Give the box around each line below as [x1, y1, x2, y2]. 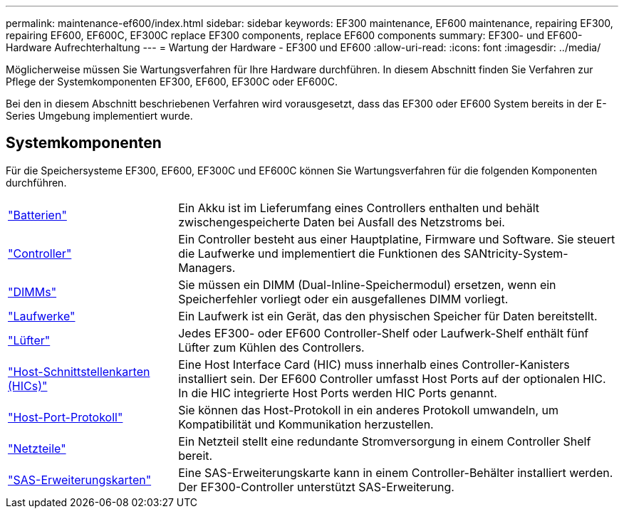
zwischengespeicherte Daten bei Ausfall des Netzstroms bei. [178, 214, 505, 229]
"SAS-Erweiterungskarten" [8, 472, 152, 487]
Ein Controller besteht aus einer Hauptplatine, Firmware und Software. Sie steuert [178, 231, 615, 246]
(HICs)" [8, 378, 48, 393]
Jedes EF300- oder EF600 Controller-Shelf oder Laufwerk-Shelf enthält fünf [178, 325, 589, 340]
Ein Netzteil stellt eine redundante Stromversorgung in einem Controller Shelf [178, 434, 591, 449]
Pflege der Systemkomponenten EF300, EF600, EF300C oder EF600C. [6, 75, 338, 88]
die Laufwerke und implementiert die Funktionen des [178, 246, 461, 261]
